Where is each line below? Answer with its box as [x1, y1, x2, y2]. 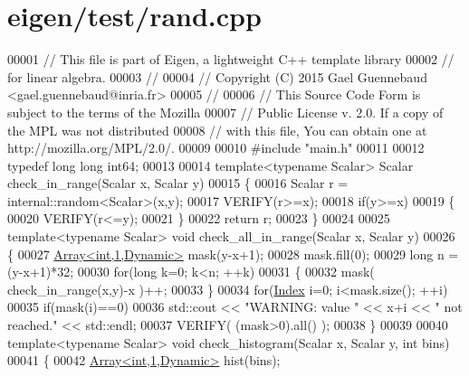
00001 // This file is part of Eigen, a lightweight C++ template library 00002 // [7, 50, 455, 69]
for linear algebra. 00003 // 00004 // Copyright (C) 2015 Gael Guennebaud [7, 67, 427, 86]
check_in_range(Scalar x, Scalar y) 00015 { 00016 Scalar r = [7, 174, 349, 193]
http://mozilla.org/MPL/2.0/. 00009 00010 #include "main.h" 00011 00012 [7, 138, 425, 157]
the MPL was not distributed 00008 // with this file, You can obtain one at [7, 120, 427, 139]
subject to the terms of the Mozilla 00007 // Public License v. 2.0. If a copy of [7, 102, 444, 121]
